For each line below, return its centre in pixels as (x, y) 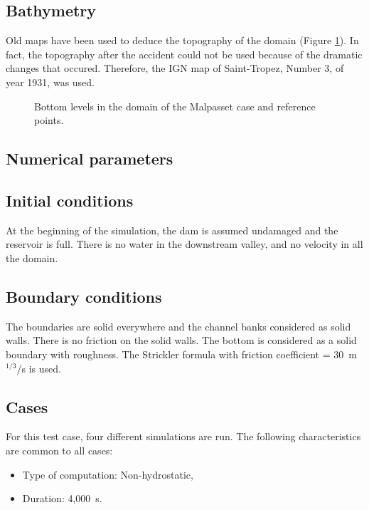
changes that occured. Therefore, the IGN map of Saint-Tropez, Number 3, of (175, 68)
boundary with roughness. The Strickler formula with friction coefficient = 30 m (181, 354)
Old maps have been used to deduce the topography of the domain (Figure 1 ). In (182, 40)
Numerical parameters (90, 158)
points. (49, 120)
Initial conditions (70, 200)
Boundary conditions (84, 296)
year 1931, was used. (50, 82)
